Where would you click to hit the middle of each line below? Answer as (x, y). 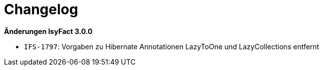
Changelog (41, 9)
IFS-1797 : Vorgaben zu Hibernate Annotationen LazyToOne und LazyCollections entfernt (172, 46)
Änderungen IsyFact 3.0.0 (48, 31)
